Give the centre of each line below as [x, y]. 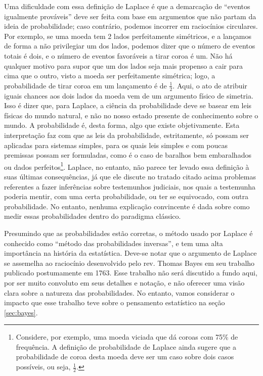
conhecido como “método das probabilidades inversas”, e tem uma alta [114, 243]
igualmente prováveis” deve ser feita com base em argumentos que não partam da [130, 16]
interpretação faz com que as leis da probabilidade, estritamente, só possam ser [127, 135]
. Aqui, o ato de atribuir [210, 85]
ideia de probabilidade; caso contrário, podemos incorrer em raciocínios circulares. [131, 26]
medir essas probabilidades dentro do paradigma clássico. [93, 216]
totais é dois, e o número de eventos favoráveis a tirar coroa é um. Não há [118, 55]
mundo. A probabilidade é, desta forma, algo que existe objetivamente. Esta [122, 125]
